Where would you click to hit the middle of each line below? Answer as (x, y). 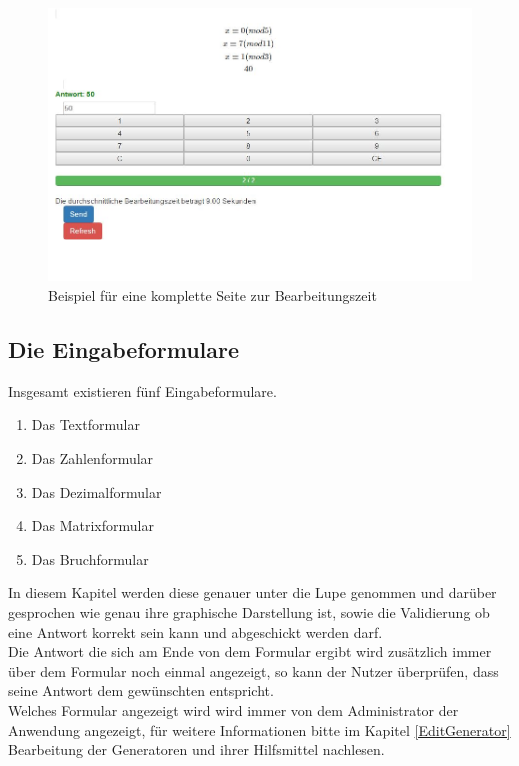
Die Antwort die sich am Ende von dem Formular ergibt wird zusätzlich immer (250, 651)
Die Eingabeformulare (124, 349)
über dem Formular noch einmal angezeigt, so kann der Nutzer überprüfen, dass (253, 670)
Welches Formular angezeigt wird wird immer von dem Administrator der (233, 709)
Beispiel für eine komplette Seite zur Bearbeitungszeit (212, 295)
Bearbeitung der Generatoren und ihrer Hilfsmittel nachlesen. (196, 749)
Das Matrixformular (92, 525)
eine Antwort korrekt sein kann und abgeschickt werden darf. (195, 631)
